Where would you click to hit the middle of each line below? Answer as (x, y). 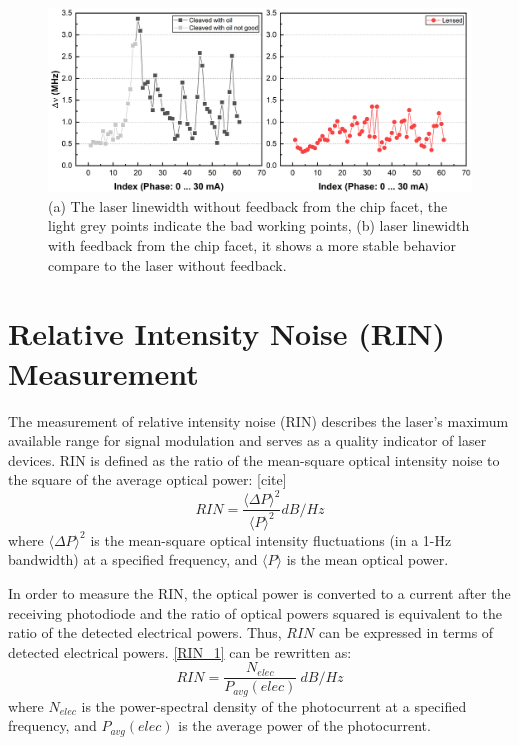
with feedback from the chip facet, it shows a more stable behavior (252, 245)
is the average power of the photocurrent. (304, 725)
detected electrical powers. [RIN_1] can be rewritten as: (180, 651)
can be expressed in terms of (406, 632)
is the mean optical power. (367, 559)
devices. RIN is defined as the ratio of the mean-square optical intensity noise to (254, 459)
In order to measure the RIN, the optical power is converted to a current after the (259, 593)
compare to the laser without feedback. (167, 264)
